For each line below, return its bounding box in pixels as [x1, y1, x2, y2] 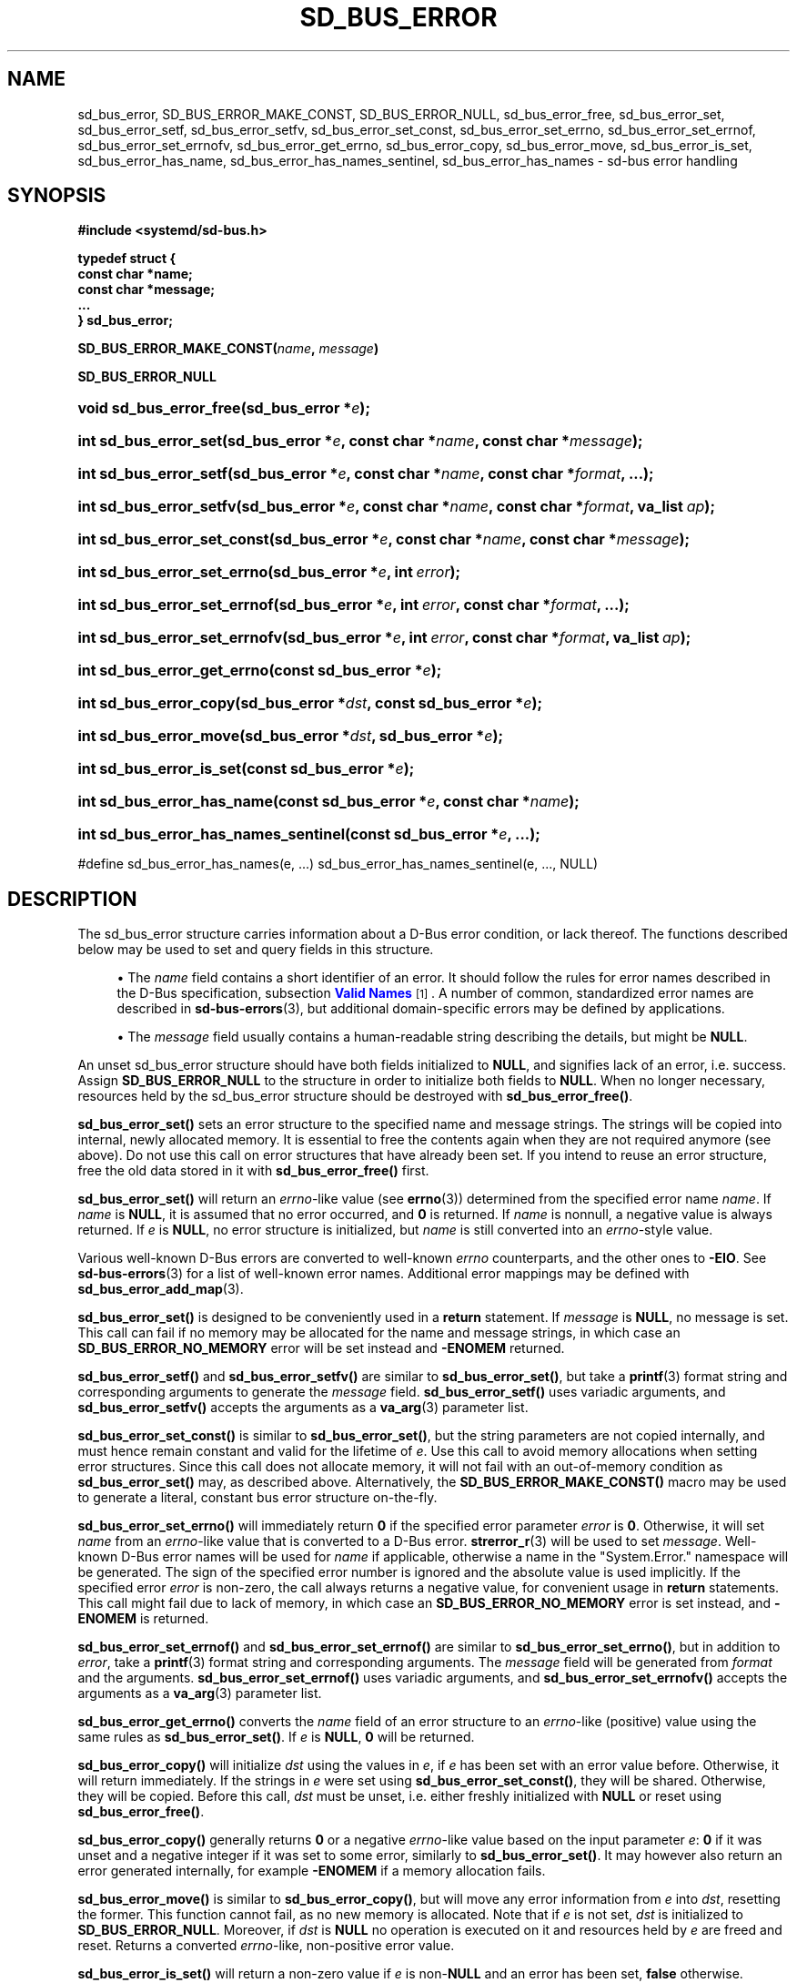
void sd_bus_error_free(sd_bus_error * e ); [77, 399, 370, 418]
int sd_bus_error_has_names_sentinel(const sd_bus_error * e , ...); [77, 825, 540, 844]
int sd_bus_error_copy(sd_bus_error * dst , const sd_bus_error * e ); [77, 694, 542, 713]
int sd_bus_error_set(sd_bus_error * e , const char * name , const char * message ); [77, 432, 643, 451]
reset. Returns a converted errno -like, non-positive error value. [77, 1937, 455, 1954]
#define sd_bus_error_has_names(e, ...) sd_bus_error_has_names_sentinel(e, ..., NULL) [77, 856, 599, 872]
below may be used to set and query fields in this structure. [77, 941, 434, 958]
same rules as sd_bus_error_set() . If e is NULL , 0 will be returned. [77, 1729, 475, 1745]
